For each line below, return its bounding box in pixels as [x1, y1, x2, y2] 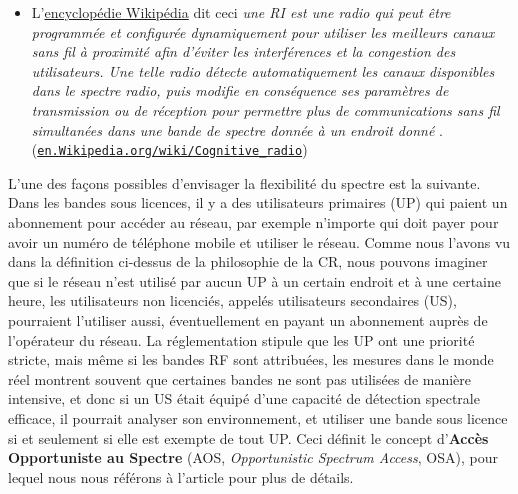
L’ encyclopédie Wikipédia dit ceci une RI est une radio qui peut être [31, 2, 451, 22]
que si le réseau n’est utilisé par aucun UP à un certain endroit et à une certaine [8, 270, 502, 291]
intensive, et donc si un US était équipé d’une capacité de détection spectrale [8, 388, 480, 409]
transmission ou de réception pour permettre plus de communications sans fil [31, 99, 500, 120]
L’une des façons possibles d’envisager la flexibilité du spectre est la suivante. [8, 172, 481, 193]
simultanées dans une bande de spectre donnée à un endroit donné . [31, 119, 443, 140]
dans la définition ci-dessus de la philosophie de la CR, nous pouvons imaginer [8, 251, 488, 272]
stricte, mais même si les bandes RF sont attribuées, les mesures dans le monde [8, 349, 494, 370]
